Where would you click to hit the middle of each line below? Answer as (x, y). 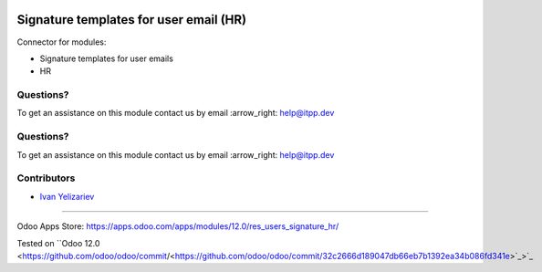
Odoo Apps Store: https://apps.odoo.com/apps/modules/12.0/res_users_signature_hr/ (178, 226)
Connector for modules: (62, 42)
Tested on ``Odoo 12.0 (58, 243)
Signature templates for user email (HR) (131, 20)
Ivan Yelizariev (67, 196)
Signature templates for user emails (106, 58)
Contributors (46, 178)
